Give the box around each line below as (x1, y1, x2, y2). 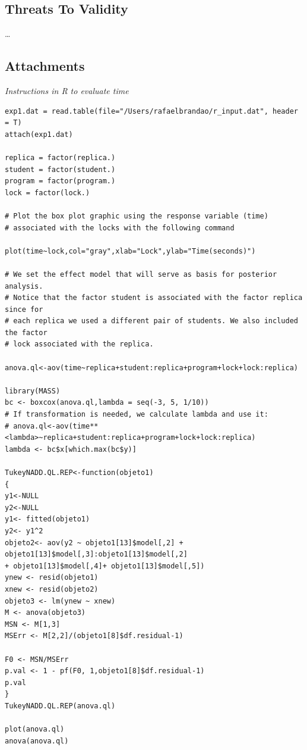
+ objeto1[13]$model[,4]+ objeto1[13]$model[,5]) (5, 561, 205, 570)
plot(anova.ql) (5, 725, 65, 734)
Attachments (5, 57, 85, 75)
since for (5, 305, 43, 314)
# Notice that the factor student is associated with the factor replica (5, 293, 303, 302)
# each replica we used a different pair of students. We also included (5, 317, 298, 326)
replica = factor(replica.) (5, 153, 116, 162)
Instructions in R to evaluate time (5, 85, 129, 96)
